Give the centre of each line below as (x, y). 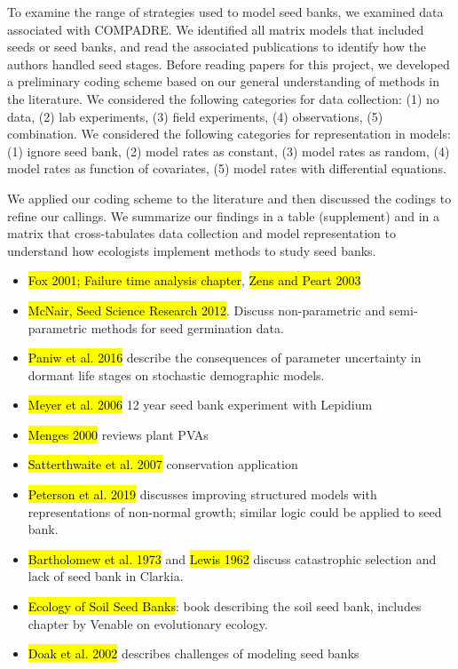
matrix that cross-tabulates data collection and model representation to (201, 233)
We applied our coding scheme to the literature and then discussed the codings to (229, 198)
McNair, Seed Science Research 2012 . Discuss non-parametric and (206, 310)
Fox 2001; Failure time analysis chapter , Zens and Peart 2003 (194, 280)
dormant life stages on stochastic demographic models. (176, 374)
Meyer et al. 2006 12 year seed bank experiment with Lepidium (200, 405)
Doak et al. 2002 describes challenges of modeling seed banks (193, 653)
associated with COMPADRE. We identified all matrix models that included (216, 29)
